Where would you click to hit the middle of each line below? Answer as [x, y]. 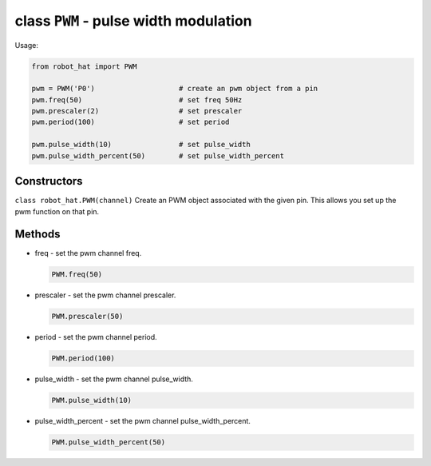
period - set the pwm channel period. [96, 337]
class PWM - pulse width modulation [133, 21]
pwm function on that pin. [57, 211]
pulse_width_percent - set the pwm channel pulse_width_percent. [143, 421]
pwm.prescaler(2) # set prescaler [137, 111]
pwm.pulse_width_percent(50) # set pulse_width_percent [158, 155]
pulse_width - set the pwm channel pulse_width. [114, 379]
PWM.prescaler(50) [87, 317]
